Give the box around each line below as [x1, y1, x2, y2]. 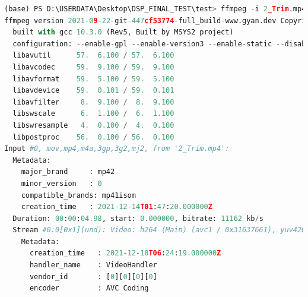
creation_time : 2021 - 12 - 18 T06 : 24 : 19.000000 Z [29, 249, 221, 258]
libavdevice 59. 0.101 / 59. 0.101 [12, 86, 174, 95]
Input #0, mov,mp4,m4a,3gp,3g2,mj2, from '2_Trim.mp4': [4, 144, 230, 153]
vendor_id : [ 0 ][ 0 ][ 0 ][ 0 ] [29, 272, 157, 281]
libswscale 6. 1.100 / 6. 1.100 [12, 109, 174, 118]
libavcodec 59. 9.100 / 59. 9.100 [12, 62, 174, 71]
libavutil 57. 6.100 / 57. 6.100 [12, 51, 174, 60]
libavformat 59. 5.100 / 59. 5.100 [12, 74, 174, 83]
